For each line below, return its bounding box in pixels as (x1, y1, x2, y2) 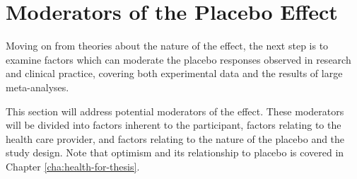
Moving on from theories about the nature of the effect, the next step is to (6, 38, 329, 53)
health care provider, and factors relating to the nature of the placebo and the (6, 131, 345, 146)
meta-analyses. (6, 79, 69, 94)
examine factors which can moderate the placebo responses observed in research (6, 52, 351, 67)
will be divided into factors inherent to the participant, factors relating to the (6, 117, 341, 132)
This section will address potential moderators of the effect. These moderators (6, 103, 344, 118)
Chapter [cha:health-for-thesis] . (6, 158, 140, 173)
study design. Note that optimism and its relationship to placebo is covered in (6, 145, 344, 160)
